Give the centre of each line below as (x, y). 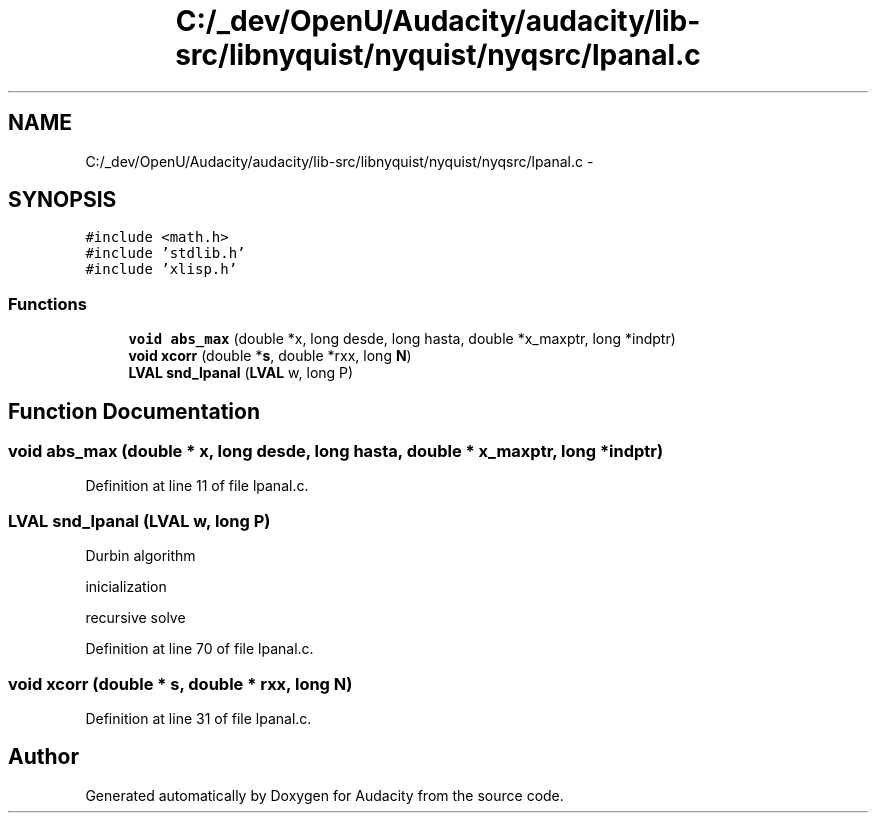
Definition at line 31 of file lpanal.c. (198, 718)
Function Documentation (134, 411)
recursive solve (135, 618)
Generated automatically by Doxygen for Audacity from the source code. (324, 795)
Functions (47, 303)
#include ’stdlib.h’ (165, 253)
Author (43, 757)
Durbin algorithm (140, 556)
